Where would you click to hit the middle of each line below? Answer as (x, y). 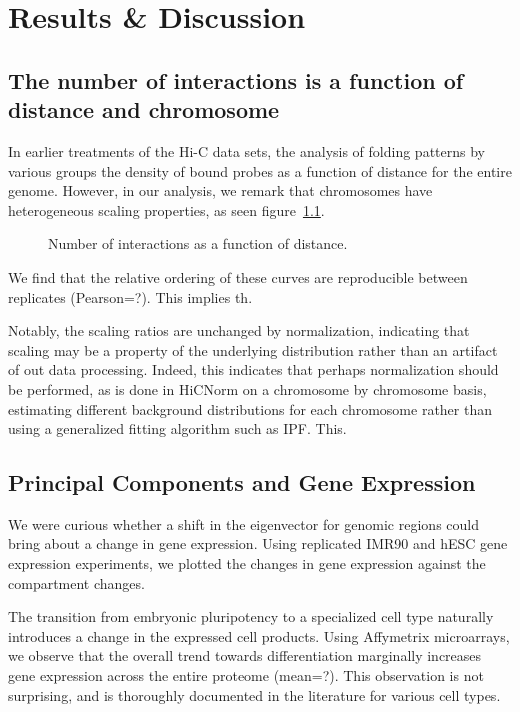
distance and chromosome (144, 109)
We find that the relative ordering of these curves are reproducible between (238, 276)
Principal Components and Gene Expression (242, 482)
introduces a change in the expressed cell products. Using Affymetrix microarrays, (259, 635)
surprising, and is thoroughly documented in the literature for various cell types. (254, 694)
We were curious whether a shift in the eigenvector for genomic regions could (243, 523)
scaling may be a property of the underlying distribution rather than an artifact (253, 349)
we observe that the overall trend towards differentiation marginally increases (245, 655)
